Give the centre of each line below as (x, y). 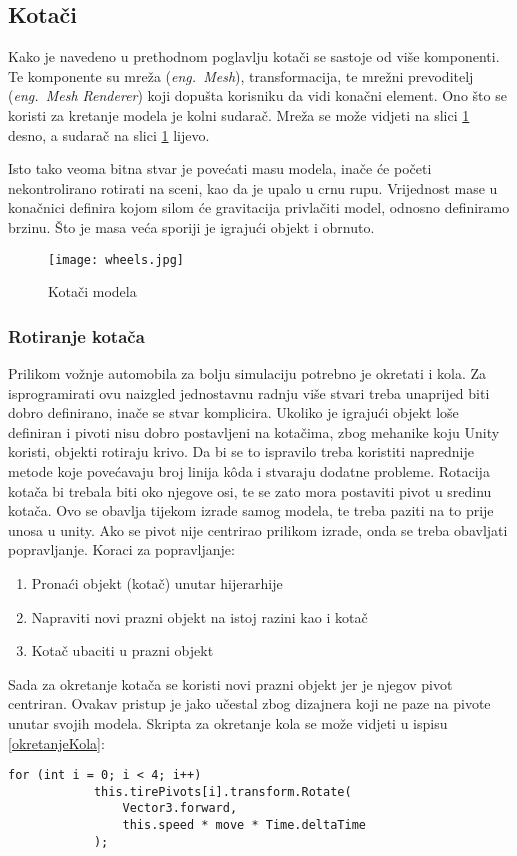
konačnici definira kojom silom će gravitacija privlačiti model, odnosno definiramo (259, 207)
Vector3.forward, (180, 808)
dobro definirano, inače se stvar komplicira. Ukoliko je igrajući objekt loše (233, 412)
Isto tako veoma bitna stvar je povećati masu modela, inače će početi (220, 168)
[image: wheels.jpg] (116, 259)
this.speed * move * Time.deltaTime (244, 825)
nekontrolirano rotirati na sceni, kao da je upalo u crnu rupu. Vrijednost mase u (253, 187)
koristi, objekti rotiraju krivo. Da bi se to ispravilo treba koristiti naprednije (241, 451)
